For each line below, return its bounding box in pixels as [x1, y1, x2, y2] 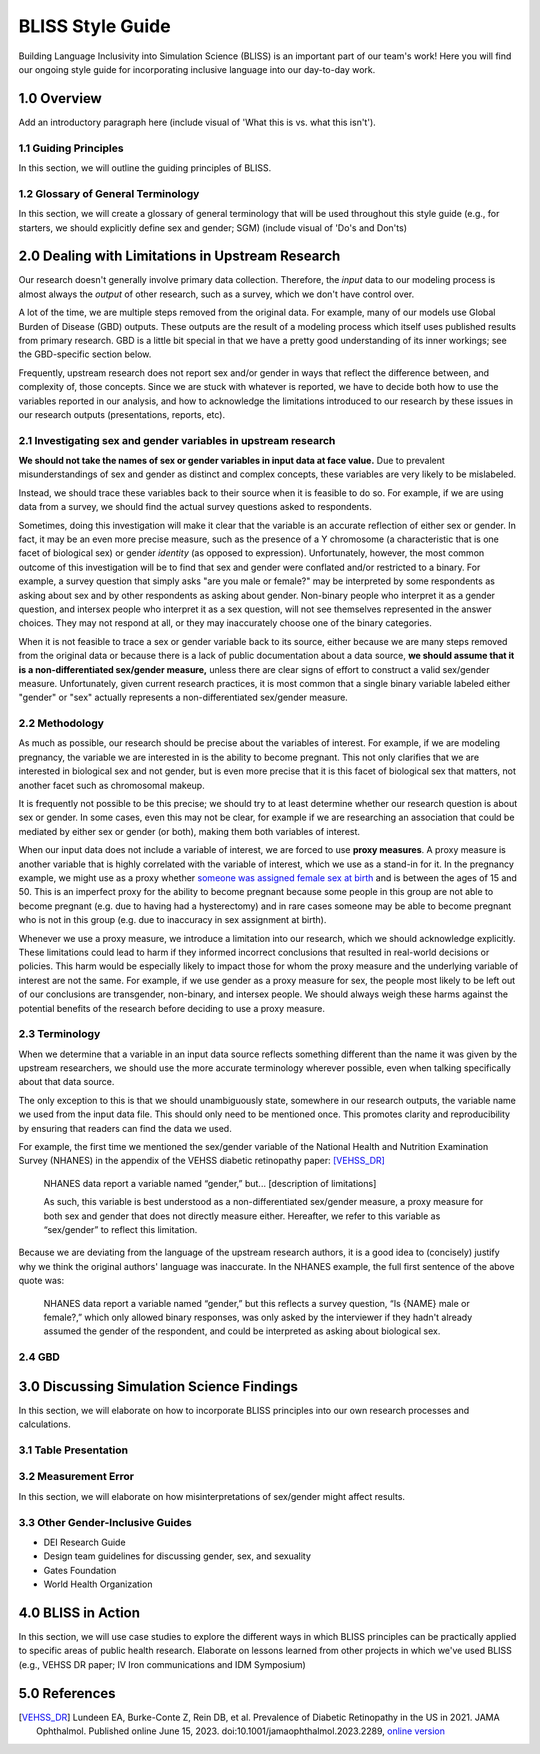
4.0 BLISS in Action [18, 1604, 140, 1621]
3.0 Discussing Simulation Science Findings [18, 1378, 299, 1395]
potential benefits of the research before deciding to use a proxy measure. [18, 1002, 325, 1014]
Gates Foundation [43, 1564, 117, 1576]
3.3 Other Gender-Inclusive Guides [18, 1515, 192, 1529]
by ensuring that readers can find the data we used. [18, 1122, 232, 1134]
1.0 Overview [18, 90, 102, 107]
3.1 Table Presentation [18, 1443, 129, 1457]
